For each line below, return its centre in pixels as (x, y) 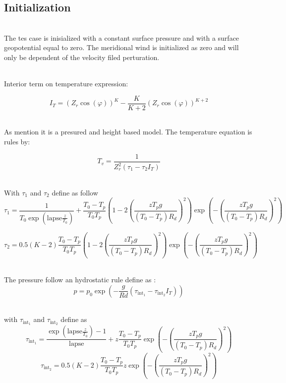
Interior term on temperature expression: (66, 84)
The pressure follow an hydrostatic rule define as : (80, 280)
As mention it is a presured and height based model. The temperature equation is (128, 132)
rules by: (17, 142)
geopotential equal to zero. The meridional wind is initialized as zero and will (121, 47)
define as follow (75, 192)
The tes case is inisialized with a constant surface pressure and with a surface (122, 37)
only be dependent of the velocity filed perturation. (82, 57)
